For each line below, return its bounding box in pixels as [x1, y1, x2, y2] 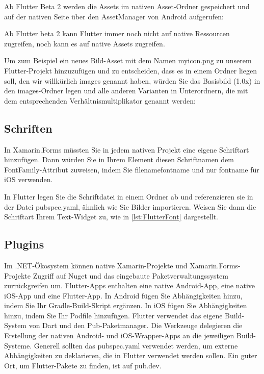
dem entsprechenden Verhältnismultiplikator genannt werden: [4, 95, 196, 106]
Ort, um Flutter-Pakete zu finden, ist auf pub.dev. [4, 360, 162, 370]
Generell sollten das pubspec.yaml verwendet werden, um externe [34, 340, 238, 351]
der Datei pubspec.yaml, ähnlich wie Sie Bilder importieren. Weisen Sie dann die [4, 201, 256, 212]
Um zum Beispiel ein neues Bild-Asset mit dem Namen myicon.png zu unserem [4, 55, 252, 66]
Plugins [4, 236, 44, 252]
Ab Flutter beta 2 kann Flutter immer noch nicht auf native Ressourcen [4, 28, 230, 39]
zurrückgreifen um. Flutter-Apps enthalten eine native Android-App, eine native [4, 280, 255, 291]
